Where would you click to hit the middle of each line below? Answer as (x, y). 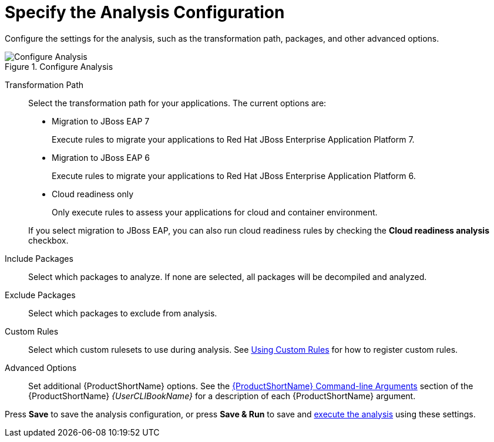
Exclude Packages (40, 295)
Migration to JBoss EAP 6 (101, 157)
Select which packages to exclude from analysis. (123, 313)
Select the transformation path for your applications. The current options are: (177, 103)
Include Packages (39, 258)
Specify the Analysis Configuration (145, 12)
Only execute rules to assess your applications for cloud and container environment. (215, 212)
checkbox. (48, 240)
